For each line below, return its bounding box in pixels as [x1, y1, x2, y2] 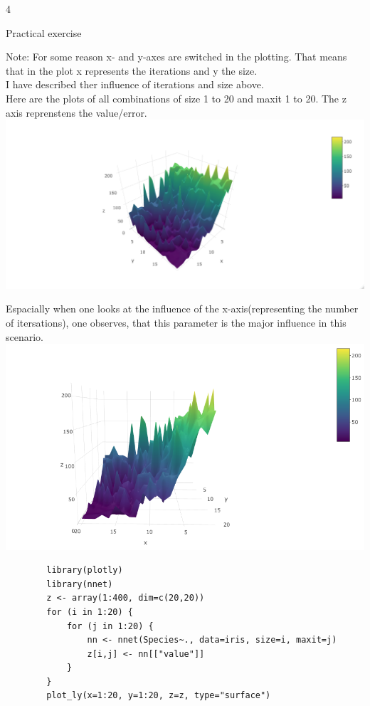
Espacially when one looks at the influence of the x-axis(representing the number [6, 301, 359, 316]
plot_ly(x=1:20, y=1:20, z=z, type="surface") [46, 690, 271, 701]
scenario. [6, 329, 44, 344]
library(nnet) [46, 579, 113, 589]
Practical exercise [6, 25, 82, 40]
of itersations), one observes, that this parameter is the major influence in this [6, 315, 347, 330]
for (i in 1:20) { [46, 606, 133, 617]
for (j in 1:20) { [66, 621, 154, 631]
